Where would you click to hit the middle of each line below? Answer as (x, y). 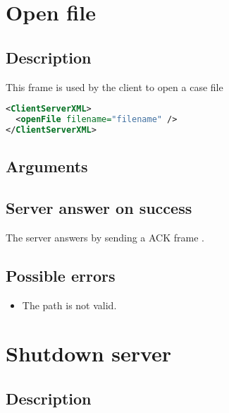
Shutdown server (89, 353)
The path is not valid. (69, 305)
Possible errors (61, 275)
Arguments (47, 166)
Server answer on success (99, 207)
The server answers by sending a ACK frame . (105, 237)
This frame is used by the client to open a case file (114, 86)
